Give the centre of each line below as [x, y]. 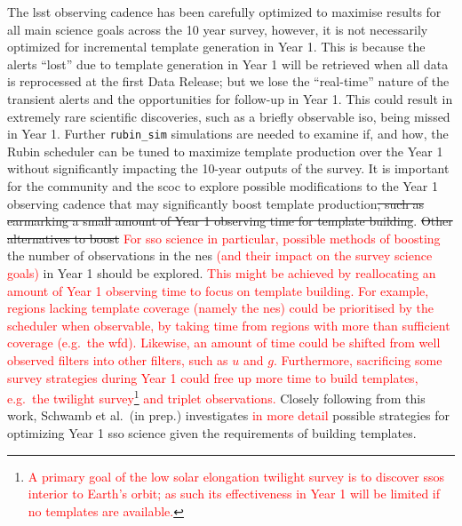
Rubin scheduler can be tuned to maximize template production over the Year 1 [225, 151]
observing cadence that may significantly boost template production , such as [216, 203]
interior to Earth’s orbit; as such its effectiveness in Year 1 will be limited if [234, 494]
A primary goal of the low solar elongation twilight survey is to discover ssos [236, 476]
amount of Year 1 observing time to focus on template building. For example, [218, 290]
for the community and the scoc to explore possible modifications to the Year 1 [223, 186]
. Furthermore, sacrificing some [358, 359]
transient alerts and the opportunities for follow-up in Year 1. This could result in [230, 98]
